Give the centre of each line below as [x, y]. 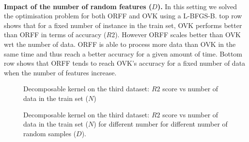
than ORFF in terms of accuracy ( [55, 35]
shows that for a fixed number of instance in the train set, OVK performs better [123, 25]
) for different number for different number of [161, 124]
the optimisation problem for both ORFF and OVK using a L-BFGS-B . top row [123, 16]
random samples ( [50, 133]
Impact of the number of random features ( [78, 6]
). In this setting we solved [197, 6]
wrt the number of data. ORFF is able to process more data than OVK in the [120, 44]
